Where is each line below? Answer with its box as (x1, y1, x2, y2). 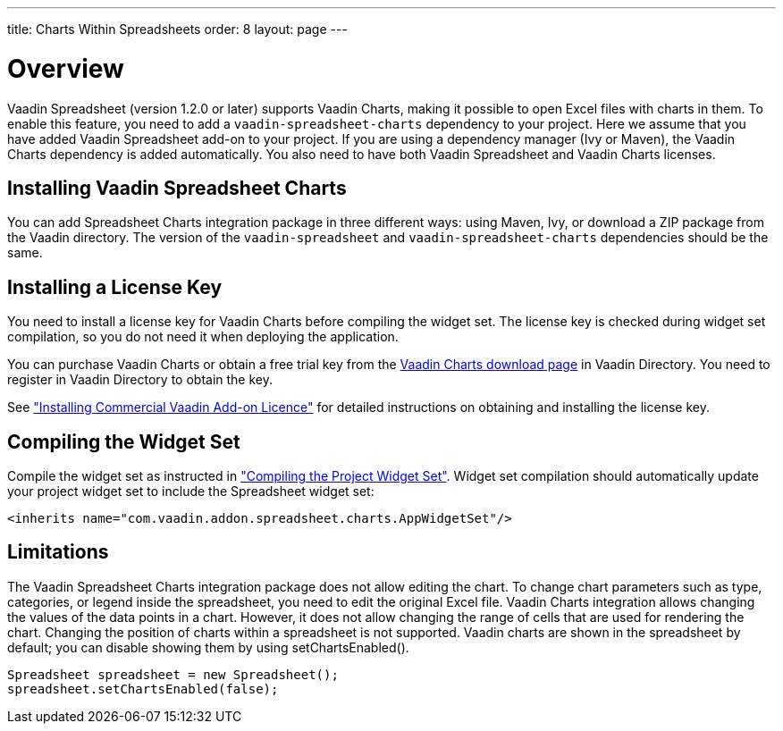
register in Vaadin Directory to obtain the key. (7, 372, 274, 388)
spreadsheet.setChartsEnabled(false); (7, 681, 279, 696)
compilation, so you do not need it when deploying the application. (7, 329, 399, 345)
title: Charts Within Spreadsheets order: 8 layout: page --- (7, 21, 348, 37)
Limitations (7, 541, 109, 564)
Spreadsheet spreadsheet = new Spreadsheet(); (7, 667, 339, 682)
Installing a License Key (7, 275, 223, 298)
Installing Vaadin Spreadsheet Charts (7, 176, 347, 199)
